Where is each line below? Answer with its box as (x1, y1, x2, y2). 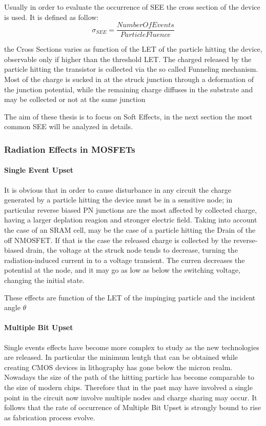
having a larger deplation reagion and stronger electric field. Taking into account (4, 214, 257, 225)
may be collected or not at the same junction (4, 94, 146, 105)
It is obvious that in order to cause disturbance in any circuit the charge (4, 184, 232, 195)
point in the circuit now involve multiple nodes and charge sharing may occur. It (4, 392, 257, 402)
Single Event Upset (4, 165, 74, 175)
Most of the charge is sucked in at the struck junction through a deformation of (4, 74, 254, 85)
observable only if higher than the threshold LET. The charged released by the (4, 53, 252, 64)
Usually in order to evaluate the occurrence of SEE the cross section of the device (4, 2, 260, 12)
